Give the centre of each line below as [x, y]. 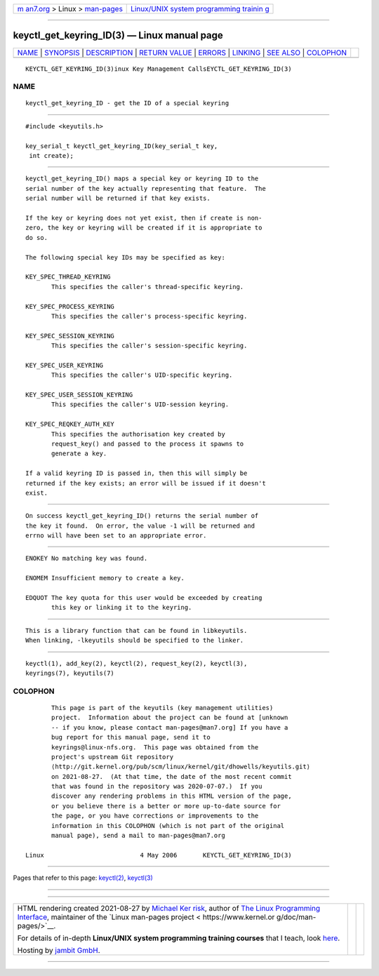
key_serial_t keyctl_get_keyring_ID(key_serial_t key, [122, 146]
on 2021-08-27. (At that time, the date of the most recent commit [172, 776]
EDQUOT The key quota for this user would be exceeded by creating [144, 598]
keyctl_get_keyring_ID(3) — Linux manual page [118, 35]
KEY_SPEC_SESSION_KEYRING [70, 336]
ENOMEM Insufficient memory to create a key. [105, 578]
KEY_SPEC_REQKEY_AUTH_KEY [70, 424]
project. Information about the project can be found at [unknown [170, 718]
